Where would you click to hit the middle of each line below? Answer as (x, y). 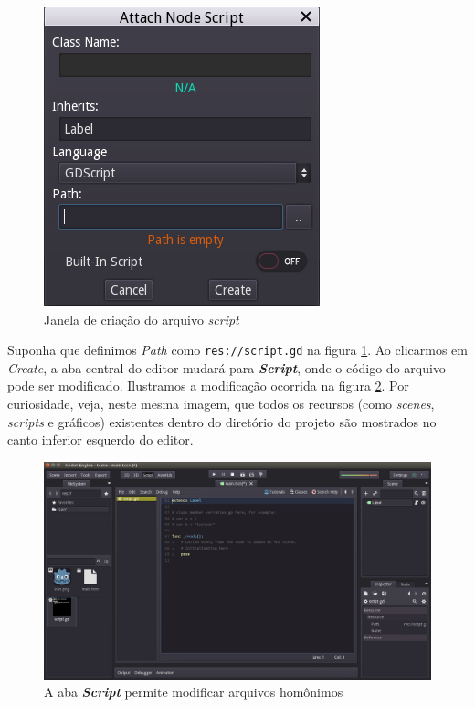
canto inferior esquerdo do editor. (100, 439)
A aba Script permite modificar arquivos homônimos (194, 692)
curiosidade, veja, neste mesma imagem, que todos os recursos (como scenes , (221, 404)
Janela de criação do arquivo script (142, 319)
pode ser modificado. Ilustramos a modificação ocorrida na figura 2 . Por (208, 386)
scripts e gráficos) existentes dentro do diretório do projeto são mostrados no (222, 421)
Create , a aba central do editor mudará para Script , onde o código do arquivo (227, 367)
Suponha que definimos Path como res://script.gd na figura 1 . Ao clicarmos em (237, 350)
